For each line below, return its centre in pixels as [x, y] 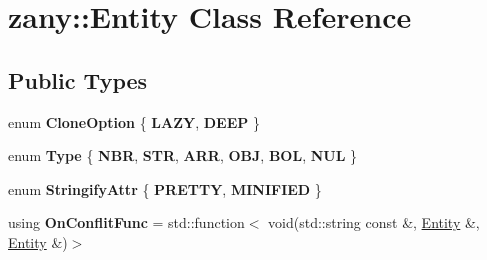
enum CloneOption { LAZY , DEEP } [134, 121]
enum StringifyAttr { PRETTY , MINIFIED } [165, 188]
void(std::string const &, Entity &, [374, 222]
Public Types [78, 79]
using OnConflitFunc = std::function [126, 222]
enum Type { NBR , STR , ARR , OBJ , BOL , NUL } [183, 155]
